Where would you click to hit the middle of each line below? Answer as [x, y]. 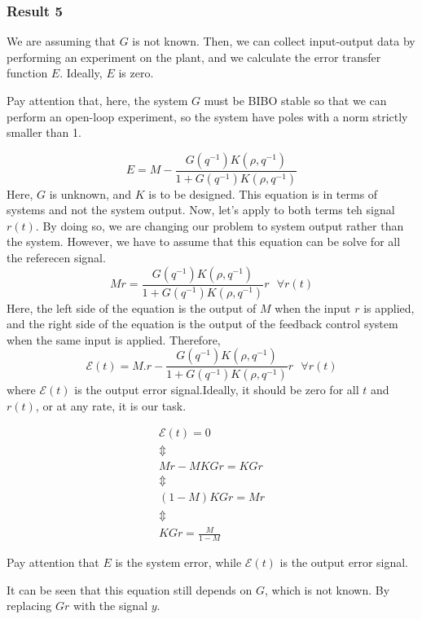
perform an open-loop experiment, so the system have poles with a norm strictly [207, 116]
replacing [29, 606]
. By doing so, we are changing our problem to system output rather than [220, 225]
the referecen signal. [56, 258]
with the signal [110, 606]
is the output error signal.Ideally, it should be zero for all [217, 390]
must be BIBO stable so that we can [295, 100]
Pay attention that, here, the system [97, 100]
